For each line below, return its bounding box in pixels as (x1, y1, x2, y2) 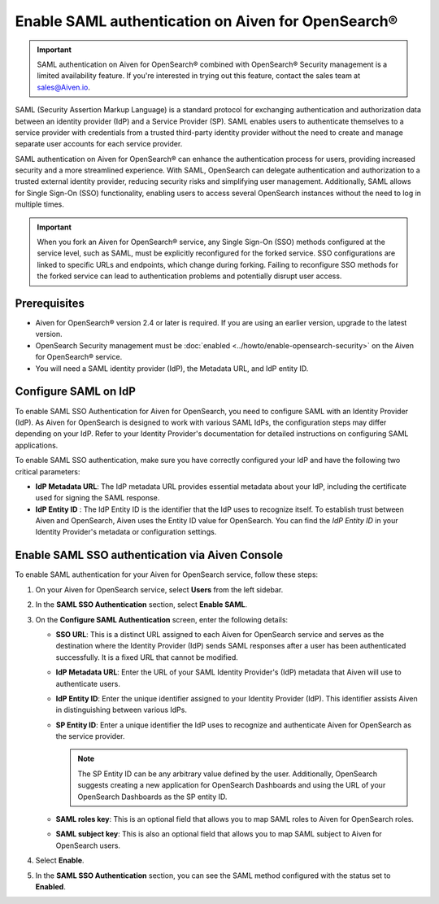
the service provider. (55, 731, 125, 741)
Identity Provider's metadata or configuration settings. (35, 527, 217, 537)
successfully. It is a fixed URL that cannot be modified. (55, 652, 239, 662)
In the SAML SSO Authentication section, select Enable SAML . (35, 600, 248, 609)
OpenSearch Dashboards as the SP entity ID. (77, 792, 228, 801)
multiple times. (15, 199, 64, 209)
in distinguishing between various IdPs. (55, 705, 187, 715)
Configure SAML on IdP (15, 385, 136, 399)
